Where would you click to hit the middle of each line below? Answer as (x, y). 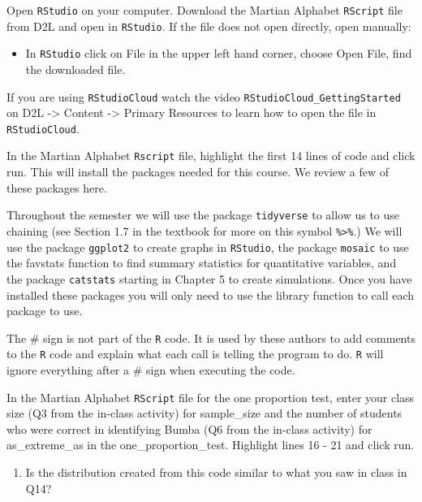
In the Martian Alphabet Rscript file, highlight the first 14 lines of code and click (211, 156)
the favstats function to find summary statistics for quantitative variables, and (202, 263)
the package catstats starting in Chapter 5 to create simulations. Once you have (209, 278)
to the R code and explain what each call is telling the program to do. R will (195, 354)
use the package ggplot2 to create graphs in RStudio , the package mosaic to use (208, 247)
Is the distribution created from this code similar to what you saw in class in (216, 472)
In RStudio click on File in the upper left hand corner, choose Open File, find (219, 53)
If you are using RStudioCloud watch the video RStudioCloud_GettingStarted (204, 96)
